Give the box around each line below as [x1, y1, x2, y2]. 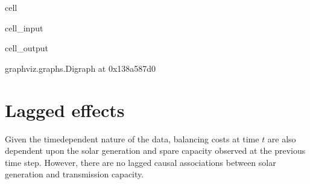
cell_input [5, 21, 43, 34]
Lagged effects [5, 97, 125, 122]
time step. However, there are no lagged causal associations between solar [5, 156, 276, 168]
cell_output [5, 42, 48, 54]
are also [267, 132, 296, 145]
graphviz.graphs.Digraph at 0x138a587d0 [5, 62, 156, 74]
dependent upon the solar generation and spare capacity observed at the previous [5, 144, 306, 157]
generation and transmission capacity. [5, 168, 144, 180]
